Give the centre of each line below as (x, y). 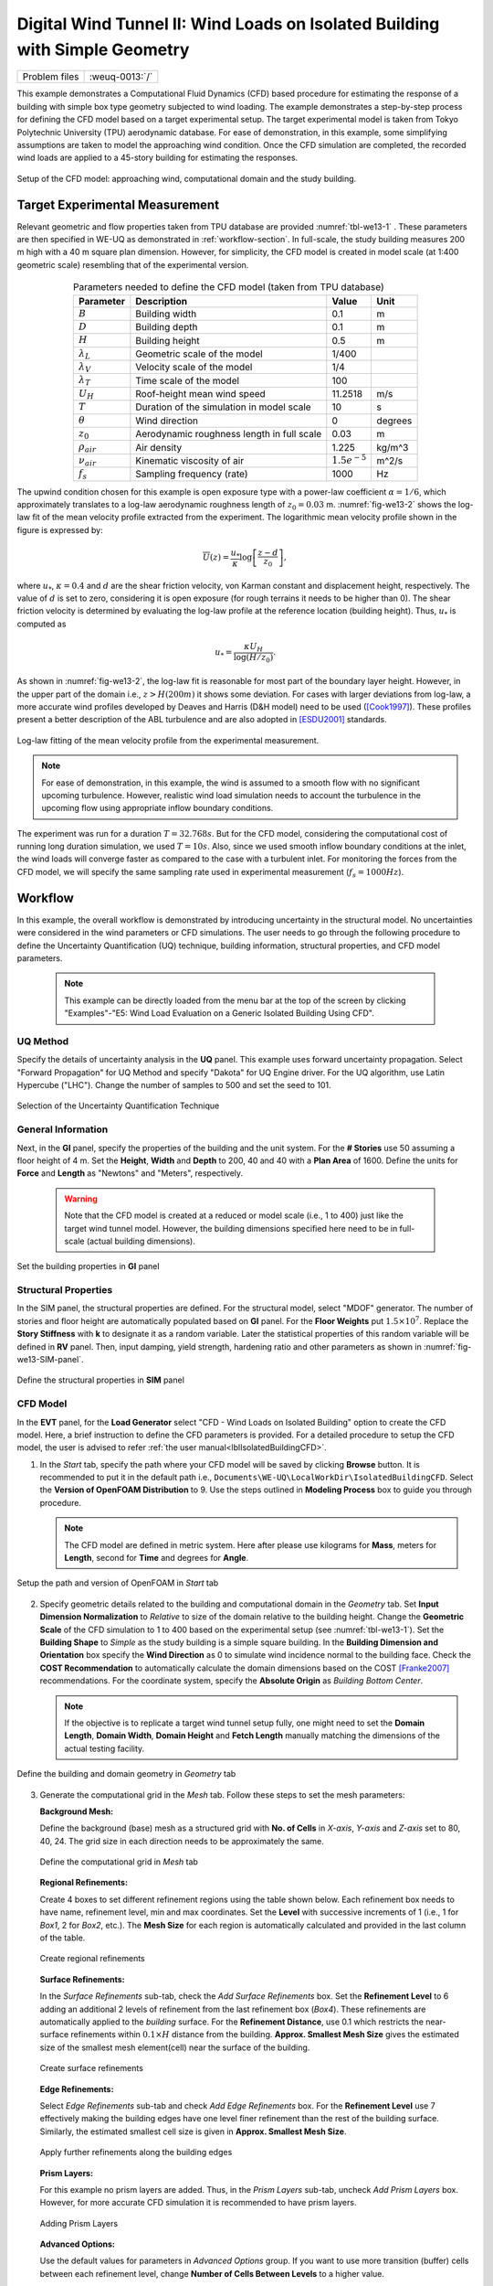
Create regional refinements (92, 1959)
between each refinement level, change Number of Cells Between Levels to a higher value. (212, 2273)
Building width (166, 314)
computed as (42, 624)
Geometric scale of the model (199, 354)
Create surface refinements (91, 2068)
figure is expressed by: (60, 529)
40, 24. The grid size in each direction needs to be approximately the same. (182, 1841)
